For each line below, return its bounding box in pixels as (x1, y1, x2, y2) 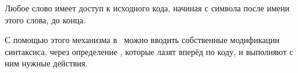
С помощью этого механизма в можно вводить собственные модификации (5, 34, 279, 46)
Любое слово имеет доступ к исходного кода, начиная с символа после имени (5, 2, 290, 14)
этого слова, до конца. (5, 13, 86, 26)
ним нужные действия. (5, 57, 88, 69)
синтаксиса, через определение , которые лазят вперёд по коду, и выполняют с (5, 45, 293, 57)
